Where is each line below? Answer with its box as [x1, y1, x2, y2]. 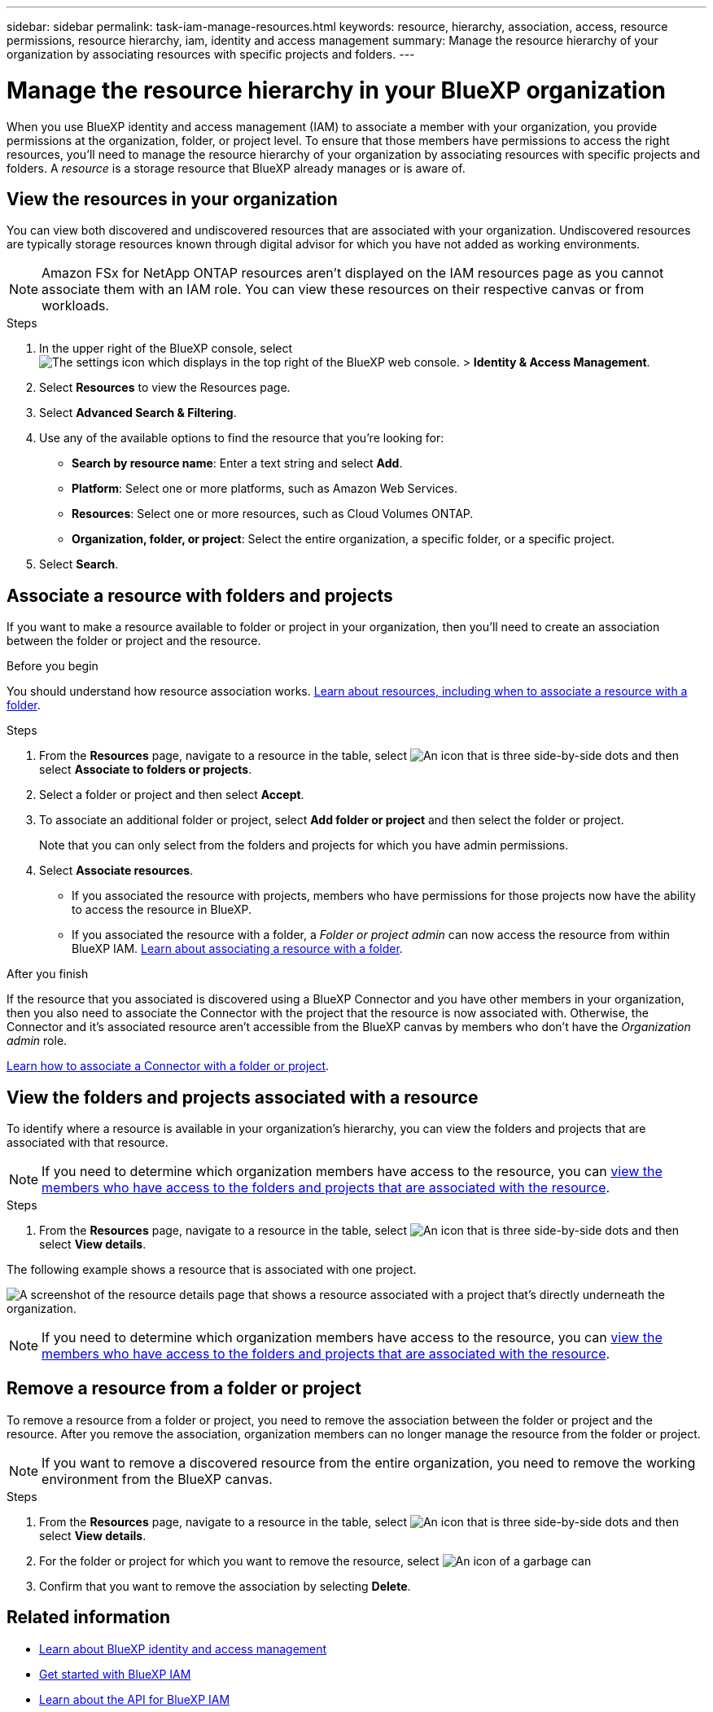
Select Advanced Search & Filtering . [39, 406, 237, 420]
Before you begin [7, 659, 98, 674]
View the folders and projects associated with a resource [7, 1086, 479, 1108]
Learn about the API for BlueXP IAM [39, 1692, 230, 1706]
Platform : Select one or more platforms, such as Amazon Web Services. [72, 481, 458, 496]
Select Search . [39, 557, 119, 572]
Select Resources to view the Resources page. [39, 380, 291, 395]
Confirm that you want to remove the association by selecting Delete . [39, 1578, 411, 1593]
